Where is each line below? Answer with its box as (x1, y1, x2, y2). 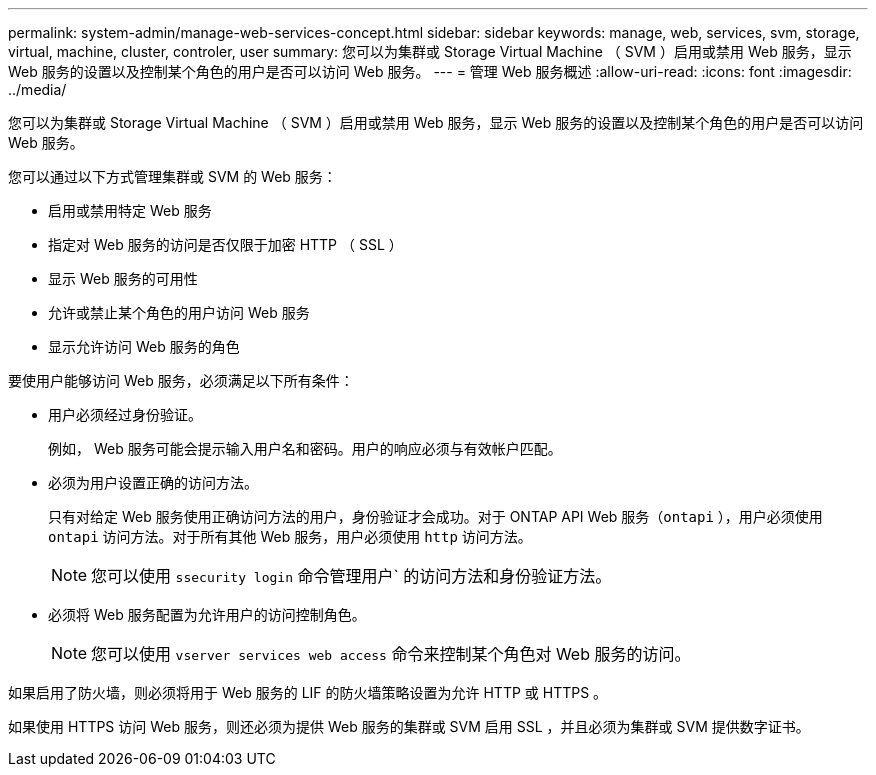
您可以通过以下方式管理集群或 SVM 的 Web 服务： (8, 168, 337, 185)
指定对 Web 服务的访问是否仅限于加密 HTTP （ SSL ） (48, 236, 403, 253)
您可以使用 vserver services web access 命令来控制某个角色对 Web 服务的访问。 (91, 644, 691, 664)
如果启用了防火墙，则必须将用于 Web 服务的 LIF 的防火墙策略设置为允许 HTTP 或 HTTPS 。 (8, 684, 608, 701)
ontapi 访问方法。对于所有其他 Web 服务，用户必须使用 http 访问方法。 (48, 528, 532, 545)
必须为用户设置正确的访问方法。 (48, 474, 258, 491)
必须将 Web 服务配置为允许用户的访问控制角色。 (48, 606, 366, 623)
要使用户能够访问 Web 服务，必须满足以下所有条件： (8, 372, 354, 389)
